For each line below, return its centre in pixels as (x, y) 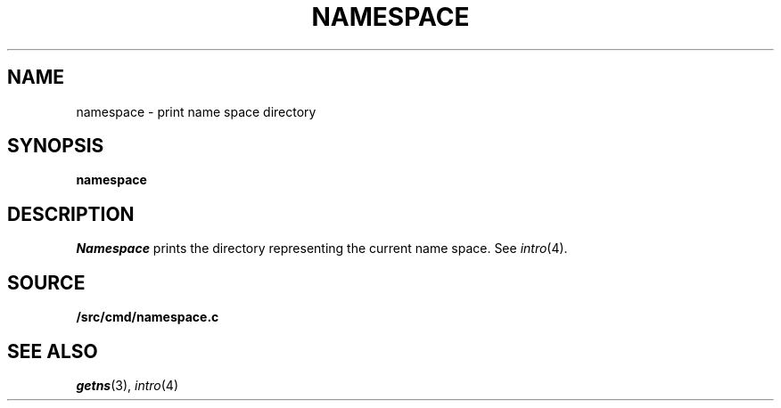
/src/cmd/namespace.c (148, 317)
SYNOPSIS (56, 146)
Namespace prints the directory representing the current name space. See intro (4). (322, 249)
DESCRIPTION (71, 214)
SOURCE (46, 282)
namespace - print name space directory (196, 111)
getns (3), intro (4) (127, 385)
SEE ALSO (53, 351)
